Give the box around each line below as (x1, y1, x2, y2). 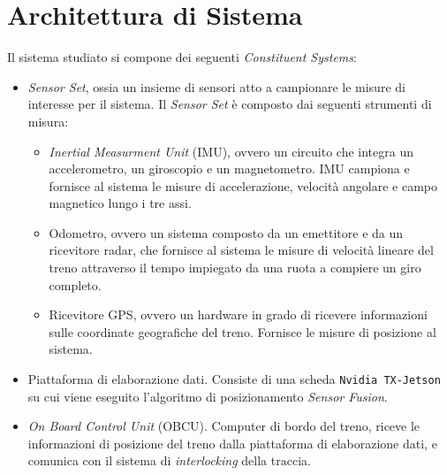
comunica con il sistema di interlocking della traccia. (27, 451, 311, 470)
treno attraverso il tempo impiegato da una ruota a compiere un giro (49, 258, 421, 277)
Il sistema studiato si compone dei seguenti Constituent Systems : (7, 48, 357, 66)
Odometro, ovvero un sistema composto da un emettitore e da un (49, 223, 404, 241)
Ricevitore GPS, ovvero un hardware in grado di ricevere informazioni (49, 305, 428, 324)
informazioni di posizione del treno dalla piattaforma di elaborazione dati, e (27, 433, 437, 452)
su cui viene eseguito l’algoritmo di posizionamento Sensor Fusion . (27, 387, 388, 405)
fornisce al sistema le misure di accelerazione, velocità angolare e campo (49, 176, 438, 195)
